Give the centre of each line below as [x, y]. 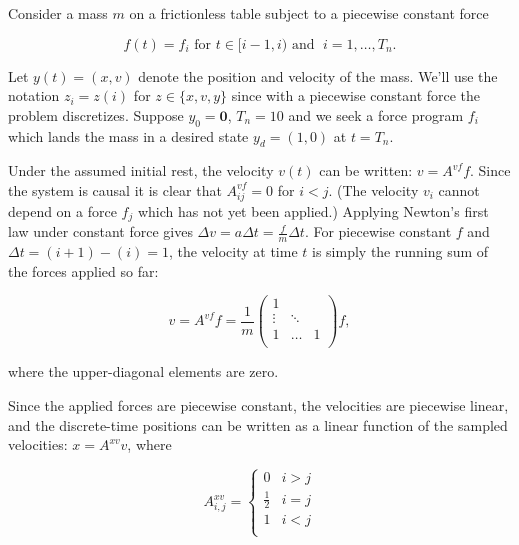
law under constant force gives [100, 231]
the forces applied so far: [83, 270]
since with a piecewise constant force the [356, 95]
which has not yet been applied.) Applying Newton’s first [313, 210]
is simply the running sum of [400, 250]
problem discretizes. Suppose [96, 114]
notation [34, 95]
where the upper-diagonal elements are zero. [143, 371]
